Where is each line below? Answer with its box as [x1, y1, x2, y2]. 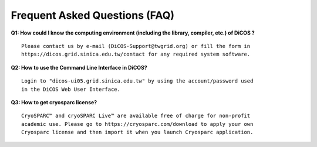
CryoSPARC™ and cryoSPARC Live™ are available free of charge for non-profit [21, 112, 251, 119]
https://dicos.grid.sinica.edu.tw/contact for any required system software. [21, 51, 251, 58]
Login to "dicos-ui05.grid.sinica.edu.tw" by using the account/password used [21, 78, 254, 84]
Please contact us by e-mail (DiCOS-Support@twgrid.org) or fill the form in [21, 43, 251, 49]
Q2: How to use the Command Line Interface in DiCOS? [11, 64, 148, 71]
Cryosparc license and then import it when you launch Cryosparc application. [21, 129, 254, 136]
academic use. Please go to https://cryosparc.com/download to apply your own [21, 121, 254, 127]
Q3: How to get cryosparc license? [11, 98, 97, 105]
